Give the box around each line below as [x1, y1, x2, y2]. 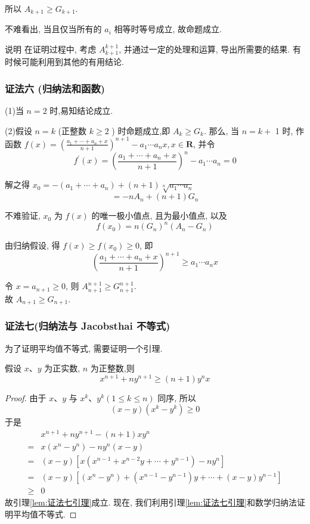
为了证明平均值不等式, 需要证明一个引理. [5, 342, 163, 354]
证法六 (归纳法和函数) [5, 80, 106, 95]
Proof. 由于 [5, 391, 46, 404]
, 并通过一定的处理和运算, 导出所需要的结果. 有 [119, 43, 301, 55]
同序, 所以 [157, 391, 196, 404]
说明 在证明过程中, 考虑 [5, 43, 97, 55]
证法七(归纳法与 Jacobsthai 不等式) [5, 318, 170, 333]
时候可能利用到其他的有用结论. [5, 55, 124, 68]
